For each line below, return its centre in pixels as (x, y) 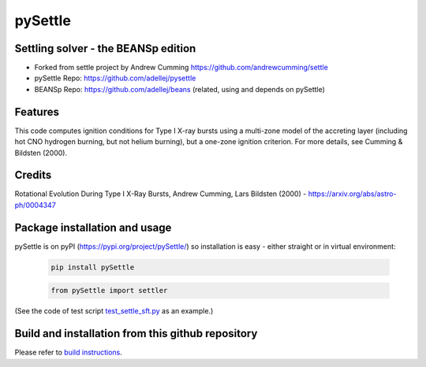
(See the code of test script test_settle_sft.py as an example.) (114, 311)
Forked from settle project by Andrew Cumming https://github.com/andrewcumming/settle (181, 68)
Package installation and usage (93, 227)
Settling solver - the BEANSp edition (105, 48)
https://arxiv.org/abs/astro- (352, 194)
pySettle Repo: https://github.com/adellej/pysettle (115, 78)
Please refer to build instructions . (68, 352)
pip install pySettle (93, 267)
